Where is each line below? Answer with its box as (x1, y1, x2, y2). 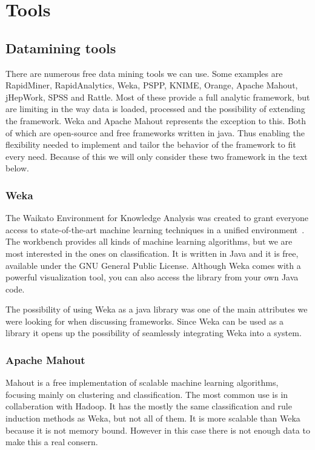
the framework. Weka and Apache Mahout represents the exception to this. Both (5, 114, 307, 127)
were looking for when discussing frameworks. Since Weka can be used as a (5, 314, 284, 327)
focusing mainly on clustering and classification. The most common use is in (5, 388, 288, 400)
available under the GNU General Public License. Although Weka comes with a (5, 259, 301, 271)
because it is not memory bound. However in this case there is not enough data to (5, 423, 310, 436)
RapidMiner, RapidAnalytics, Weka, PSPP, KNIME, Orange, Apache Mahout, (5, 79, 298, 91)
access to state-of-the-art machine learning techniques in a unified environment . (5, 223, 305, 236)
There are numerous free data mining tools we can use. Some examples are (5, 67, 283, 79)
